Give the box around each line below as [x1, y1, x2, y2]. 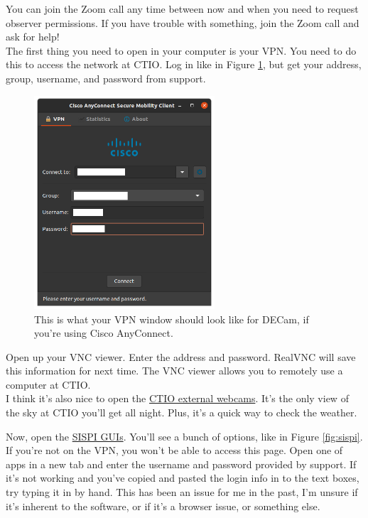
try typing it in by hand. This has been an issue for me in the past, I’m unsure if [6, 485, 358, 500]
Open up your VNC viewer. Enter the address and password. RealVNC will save [6, 349, 356, 364]
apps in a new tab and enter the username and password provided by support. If [6, 456, 357, 471]
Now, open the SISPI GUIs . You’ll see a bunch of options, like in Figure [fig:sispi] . [6, 428, 363, 443]
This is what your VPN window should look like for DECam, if [34, 311, 309, 326]
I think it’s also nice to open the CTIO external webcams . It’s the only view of [6, 391, 349, 406]
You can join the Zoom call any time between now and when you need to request [6, 1, 359, 16]
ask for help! [6, 29, 60, 44]
